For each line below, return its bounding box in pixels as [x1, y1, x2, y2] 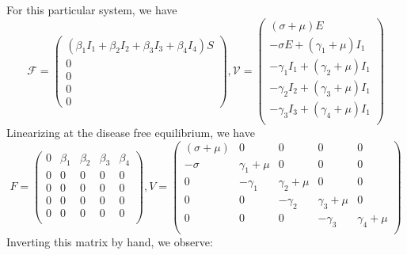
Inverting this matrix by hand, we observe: [6, 233, 213, 249]
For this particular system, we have [6, 2, 177, 17]
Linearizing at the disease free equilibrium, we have [6, 124, 255, 140]
